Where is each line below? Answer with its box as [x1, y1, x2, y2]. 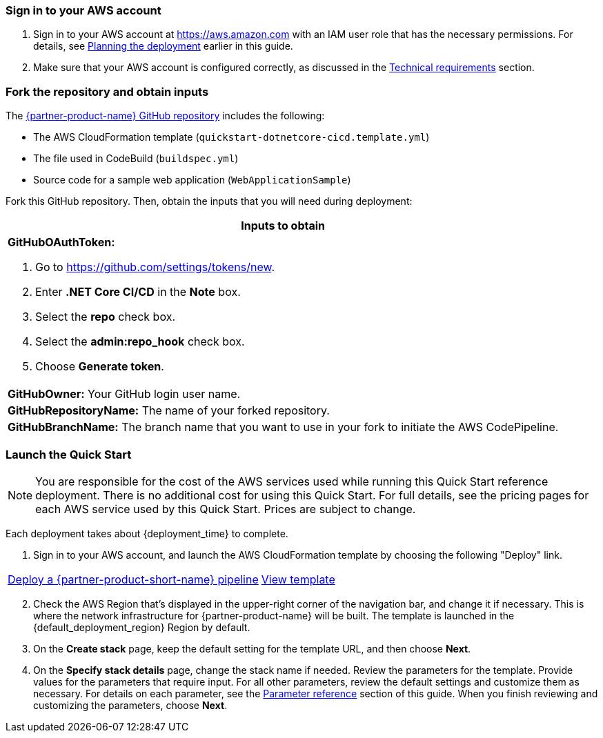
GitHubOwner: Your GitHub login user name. [8, 387, 241, 401]
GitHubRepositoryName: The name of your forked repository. [8, 403, 330, 418]
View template [261, 572, 335, 586]
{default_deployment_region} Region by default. [33, 621, 250, 633]
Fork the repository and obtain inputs [6, 84, 209, 99]
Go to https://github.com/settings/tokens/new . [35, 260, 275, 275]
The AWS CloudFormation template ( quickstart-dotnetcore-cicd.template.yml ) [33, 131, 430, 143]
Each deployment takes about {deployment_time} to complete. [6, 527, 288, 539]
